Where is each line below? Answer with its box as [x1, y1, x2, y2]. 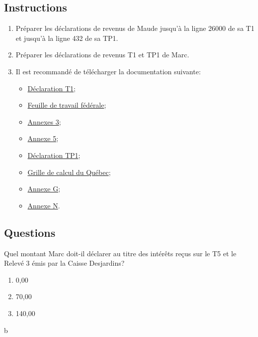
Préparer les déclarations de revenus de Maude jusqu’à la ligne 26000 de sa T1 [15, 23, 255, 33]
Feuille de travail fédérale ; [27, 100, 106, 110]
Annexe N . [27, 200, 60, 210]
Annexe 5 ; [27, 133, 59, 144]
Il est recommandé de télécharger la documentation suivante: [15, 66, 201, 76]
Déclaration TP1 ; [27, 150, 81, 160]
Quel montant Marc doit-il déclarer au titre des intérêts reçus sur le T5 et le [4, 248, 237, 258]
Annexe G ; [27, 183, 61, 194]
